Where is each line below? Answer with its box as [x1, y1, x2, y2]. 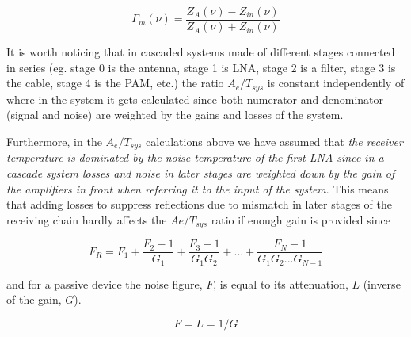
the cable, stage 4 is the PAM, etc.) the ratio [6, 75, 224, 91]
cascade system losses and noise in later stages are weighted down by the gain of [6, 164, 395, 181]
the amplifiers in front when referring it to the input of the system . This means [6, 180, 389, 197]
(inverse [363, 275, 401, 292]
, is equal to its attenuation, [213, 275, 348, 292]
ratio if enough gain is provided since [211, 211, 390, 228]
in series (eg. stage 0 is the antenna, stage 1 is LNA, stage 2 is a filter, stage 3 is [6, 59, 396, 75]
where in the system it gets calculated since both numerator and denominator [6, 90, 384, 107]
